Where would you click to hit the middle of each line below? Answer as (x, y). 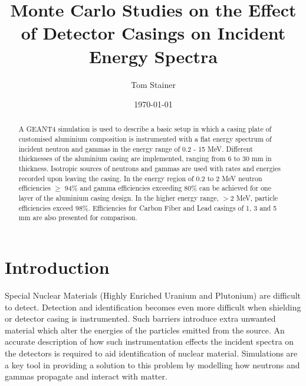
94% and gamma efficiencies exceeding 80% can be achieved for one (168, 188)
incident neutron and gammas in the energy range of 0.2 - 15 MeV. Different (136, 148)
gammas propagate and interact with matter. (86, 376)
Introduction (57, 267)
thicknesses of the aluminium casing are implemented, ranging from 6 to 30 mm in (145, 158)
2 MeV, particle (254, 198)
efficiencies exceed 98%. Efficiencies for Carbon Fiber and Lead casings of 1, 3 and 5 (148, 207)
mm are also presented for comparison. (78, 217)
